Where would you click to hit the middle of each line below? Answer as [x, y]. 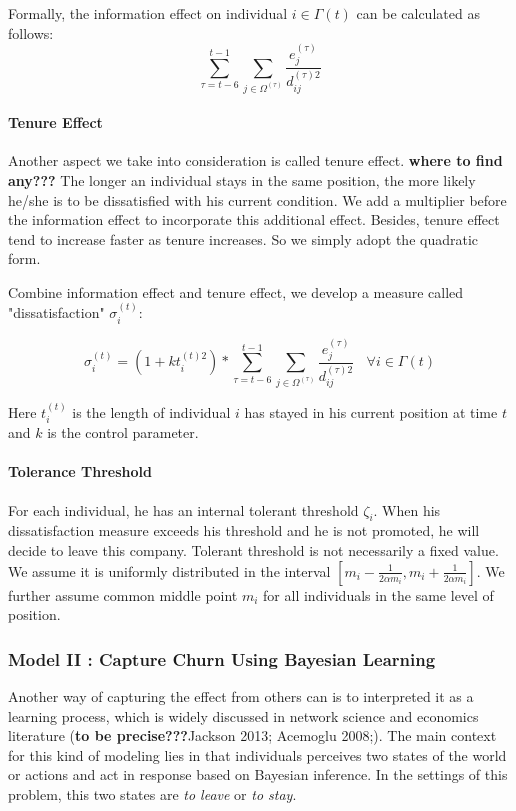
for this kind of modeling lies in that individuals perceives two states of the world [257, 754]
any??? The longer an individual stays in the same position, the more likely [242, 179]
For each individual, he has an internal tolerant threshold [183, 509]
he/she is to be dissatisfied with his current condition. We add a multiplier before [257, 199]
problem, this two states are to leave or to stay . [152, 794]
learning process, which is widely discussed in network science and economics [243, 715]
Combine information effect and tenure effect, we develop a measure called [236, 291]
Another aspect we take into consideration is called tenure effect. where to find [255, 160]
